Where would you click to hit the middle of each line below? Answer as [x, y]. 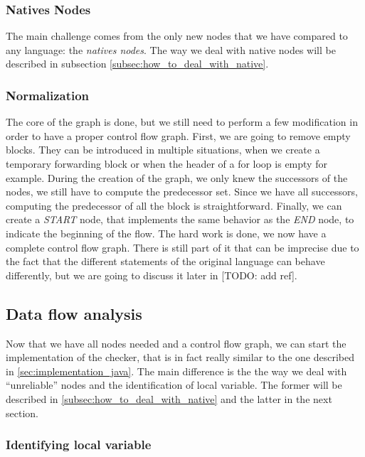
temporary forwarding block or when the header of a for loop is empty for [166, 163]
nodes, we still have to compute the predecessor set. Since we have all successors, [182, 192]
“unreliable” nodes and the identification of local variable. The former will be [174, 385]
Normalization [48, 95]
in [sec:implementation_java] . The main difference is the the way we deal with [176, 371]
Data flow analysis [74, 313]
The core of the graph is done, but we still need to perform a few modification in [182, 122]
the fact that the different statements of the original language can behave [165, 261]
